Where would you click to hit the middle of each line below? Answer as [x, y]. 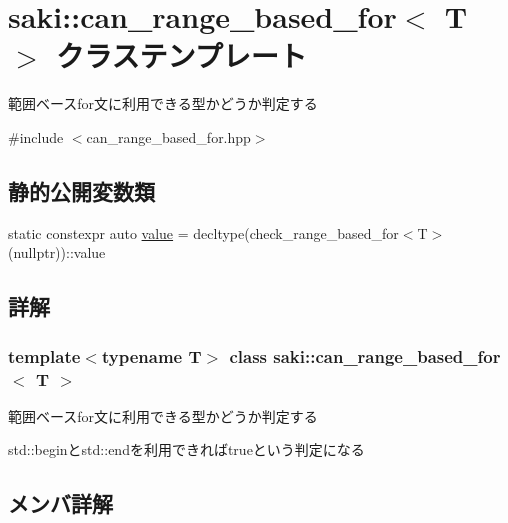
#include [36, 136]
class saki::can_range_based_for [365, 355]
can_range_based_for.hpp [168, 136]
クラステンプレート [181, 55]
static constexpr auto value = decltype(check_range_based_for [203, 232]
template [44, 355]
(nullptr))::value [57, 252]
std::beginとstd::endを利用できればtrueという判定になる [186, 449]
